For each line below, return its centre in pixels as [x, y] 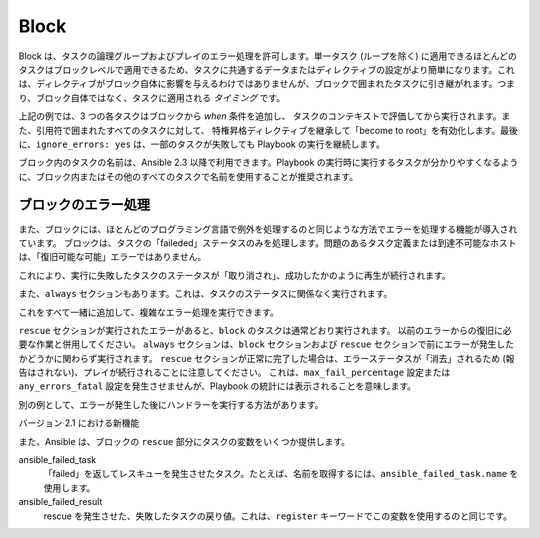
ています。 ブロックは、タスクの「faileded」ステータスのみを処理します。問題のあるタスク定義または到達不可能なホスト [267, 242]
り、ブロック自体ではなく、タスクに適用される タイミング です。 [151, 97]
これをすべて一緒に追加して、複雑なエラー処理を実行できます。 [148, 312]
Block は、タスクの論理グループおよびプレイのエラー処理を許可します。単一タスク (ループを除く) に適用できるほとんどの [267, 56]
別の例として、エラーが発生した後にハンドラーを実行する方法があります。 [171, 404]
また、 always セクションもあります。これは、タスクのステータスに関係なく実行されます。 [205, 294]
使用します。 [69, 487]
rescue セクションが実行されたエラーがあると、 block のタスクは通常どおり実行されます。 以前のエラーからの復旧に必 [265, 330]
